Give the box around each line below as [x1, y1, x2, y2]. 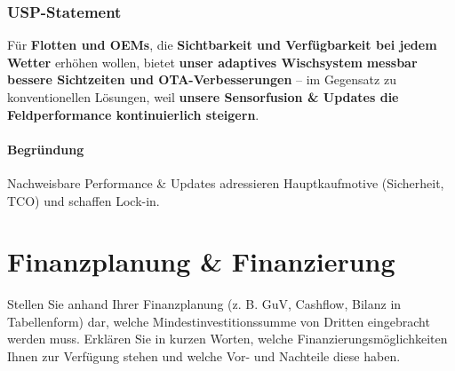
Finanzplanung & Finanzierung [7, 243, 395, 280]
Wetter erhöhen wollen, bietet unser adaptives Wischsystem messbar [7, 52, 418, 71]
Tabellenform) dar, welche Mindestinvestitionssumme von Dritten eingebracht [7, 312, 430, 330]
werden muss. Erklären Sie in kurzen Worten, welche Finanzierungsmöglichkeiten [7, 329, 448, 348]
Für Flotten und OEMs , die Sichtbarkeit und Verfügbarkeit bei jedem [7, 36, 437, 54]
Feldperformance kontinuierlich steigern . [7, 105, 259, 123]
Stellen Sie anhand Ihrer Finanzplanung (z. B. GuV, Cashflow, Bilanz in [7, 295, 402, 313]
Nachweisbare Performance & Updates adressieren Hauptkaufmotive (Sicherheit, [7, 173, 444, 192]
